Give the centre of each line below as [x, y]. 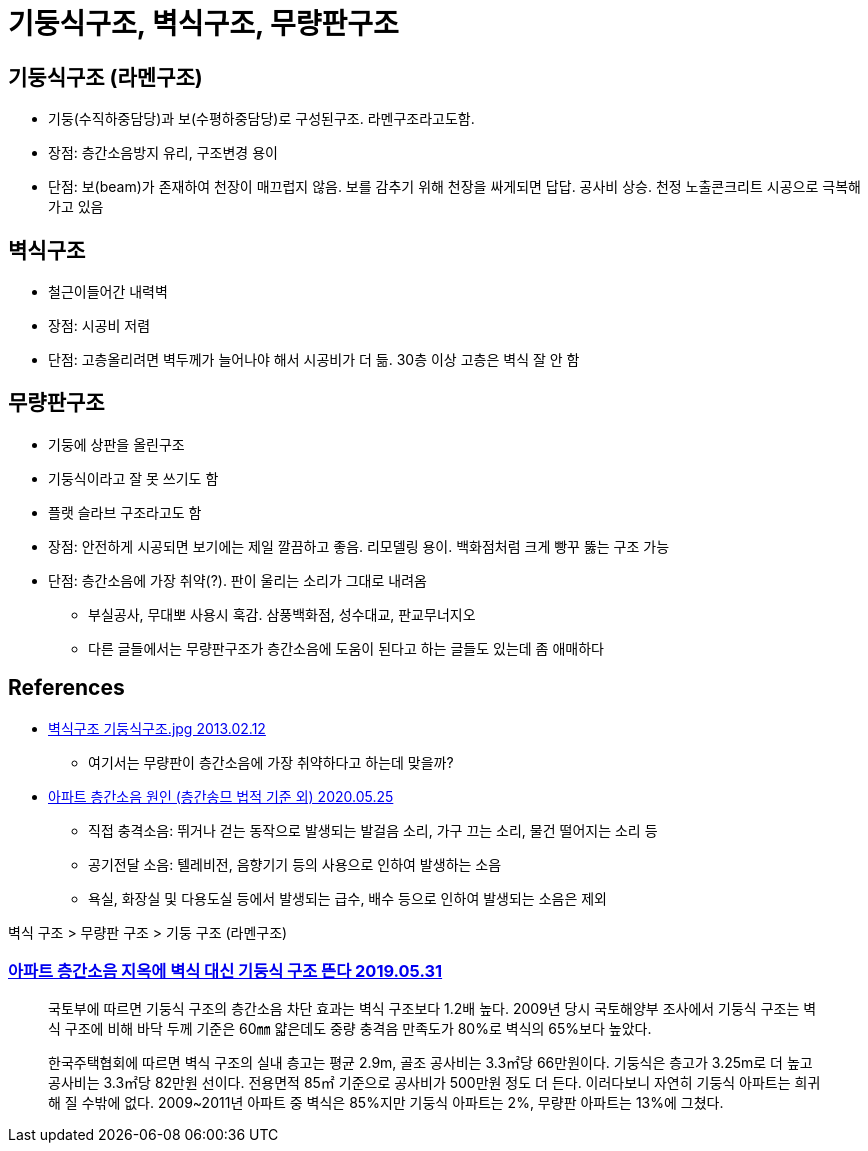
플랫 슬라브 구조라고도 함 [125, 512]
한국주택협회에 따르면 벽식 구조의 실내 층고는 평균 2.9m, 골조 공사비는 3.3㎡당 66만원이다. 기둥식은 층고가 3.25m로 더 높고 [430, 1063]
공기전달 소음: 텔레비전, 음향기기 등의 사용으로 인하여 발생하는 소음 [295, 864]
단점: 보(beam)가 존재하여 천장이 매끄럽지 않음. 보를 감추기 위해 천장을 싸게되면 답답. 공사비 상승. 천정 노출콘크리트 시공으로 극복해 [454, 187]
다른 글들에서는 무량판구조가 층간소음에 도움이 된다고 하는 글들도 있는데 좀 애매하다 [346, 648]
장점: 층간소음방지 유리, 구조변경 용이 [163, 153]
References [66, 688]
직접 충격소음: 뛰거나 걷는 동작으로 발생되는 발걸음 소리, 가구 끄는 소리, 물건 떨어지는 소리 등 [373, 830]
